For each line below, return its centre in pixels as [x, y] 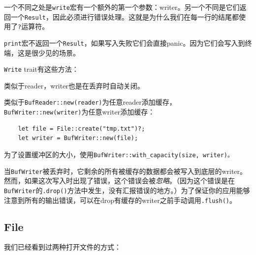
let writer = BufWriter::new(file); [78, 138]
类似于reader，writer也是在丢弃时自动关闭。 [74, 85]
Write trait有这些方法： [41, 69]
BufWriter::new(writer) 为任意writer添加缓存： [80, 112]
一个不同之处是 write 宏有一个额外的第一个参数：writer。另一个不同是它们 [122, 7]
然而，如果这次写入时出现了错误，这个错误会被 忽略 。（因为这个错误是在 [119, 181]
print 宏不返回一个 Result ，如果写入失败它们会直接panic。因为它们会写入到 [125, 42]
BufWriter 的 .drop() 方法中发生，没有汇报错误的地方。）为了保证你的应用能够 [127, 190]
